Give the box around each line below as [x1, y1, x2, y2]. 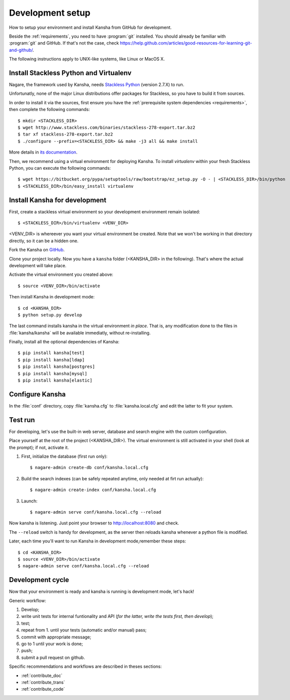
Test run [9, 416, 35, 424]
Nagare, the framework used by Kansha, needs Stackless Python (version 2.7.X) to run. [9, 82, 185, 88]
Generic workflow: [9, 597, 46, 604]
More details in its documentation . [9, 149, 78, 155]
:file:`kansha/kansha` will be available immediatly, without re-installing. [9, 330, 151, 336]
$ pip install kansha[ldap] [18, 357, 85, 362]
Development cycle [9, 576, 69, 584]
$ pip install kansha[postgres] [18, 364, 95, 369]
